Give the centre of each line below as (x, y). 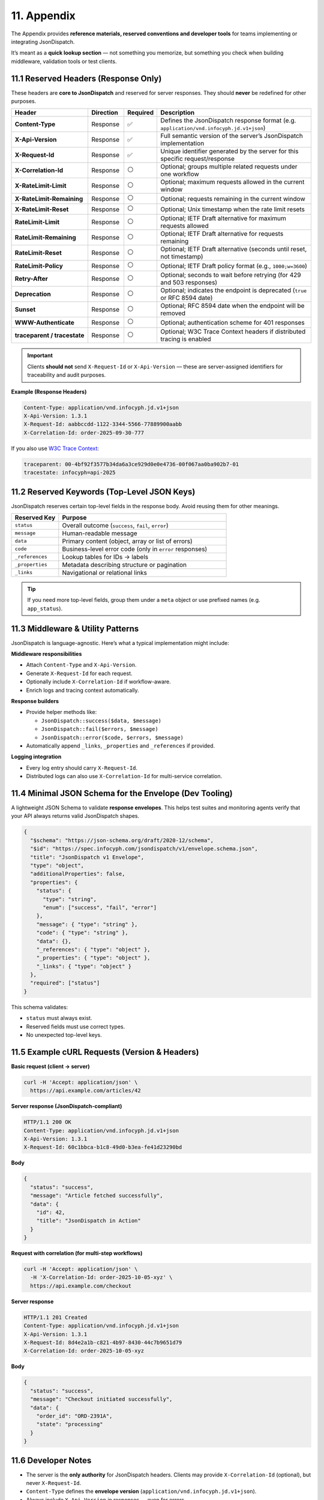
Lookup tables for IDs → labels (105, 557)
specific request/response (198, 159)
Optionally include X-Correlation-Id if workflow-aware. (98, 682)
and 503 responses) (189, 283)
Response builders (35, 701)
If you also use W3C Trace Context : (55, 448)
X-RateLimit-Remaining (49, 199)
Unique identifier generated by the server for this (229, 151)
